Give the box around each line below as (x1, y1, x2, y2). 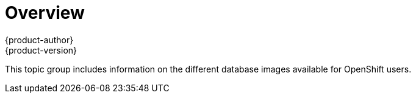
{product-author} (5, 34, 74, 45)
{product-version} (5, 44, 77, 55)
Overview (5, 2, 85, 23)
